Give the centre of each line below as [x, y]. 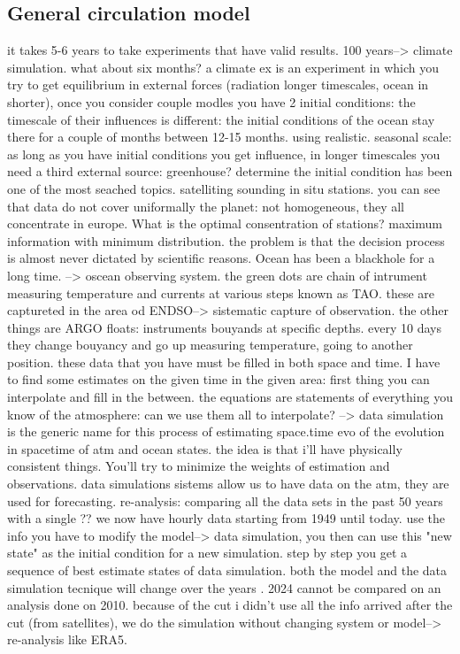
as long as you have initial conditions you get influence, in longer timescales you [224, 154]
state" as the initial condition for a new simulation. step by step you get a [207, 553]
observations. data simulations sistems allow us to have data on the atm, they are [228, 484]
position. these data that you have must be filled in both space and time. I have [224, 362]
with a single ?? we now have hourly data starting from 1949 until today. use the [226, 518]
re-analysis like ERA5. [67, 639]
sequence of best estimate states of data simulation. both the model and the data [227, 570]
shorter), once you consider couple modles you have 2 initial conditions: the [211, 101]
